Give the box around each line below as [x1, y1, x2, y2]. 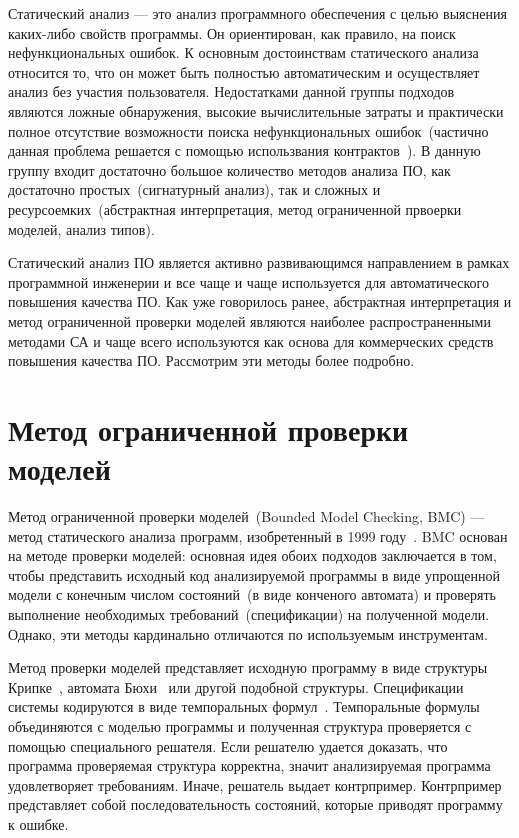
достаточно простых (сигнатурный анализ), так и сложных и [8, 179, 381, 200]
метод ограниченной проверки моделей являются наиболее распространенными [8, 310, 491, 331]
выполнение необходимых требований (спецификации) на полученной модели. [8, 603, 490, 624]
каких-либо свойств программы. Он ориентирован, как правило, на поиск [8, 22, 456, 43]
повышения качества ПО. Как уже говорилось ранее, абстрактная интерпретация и [8, 291, 512, 312]
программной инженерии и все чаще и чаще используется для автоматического [8, 271, 489, 292]
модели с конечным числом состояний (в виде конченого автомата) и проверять [8, 584, 496, 605]
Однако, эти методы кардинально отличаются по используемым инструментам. [8, 623, 488, 644]
